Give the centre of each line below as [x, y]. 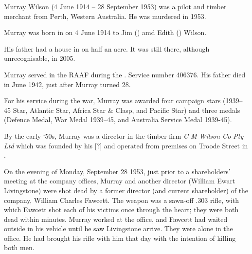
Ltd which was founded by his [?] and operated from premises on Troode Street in [126, 145]
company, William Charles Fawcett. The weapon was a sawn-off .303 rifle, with [122, 200]
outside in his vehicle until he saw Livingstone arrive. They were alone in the [118, 228]
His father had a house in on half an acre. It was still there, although [107, 48]
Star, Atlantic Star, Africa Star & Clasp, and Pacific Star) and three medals [126, 110]
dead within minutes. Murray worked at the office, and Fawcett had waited [116, 219]
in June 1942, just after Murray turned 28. [67, 84]
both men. [19, 247]
